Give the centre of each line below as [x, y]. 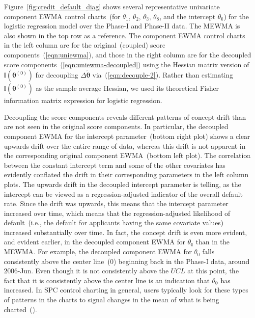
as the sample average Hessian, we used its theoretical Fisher [127, 88]
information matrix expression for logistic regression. [83, 100]
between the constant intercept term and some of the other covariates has [115, 165]
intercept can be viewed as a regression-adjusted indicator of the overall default [123, 194]
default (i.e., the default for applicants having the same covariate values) [114, 223]
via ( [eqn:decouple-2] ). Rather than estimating [163, 75]
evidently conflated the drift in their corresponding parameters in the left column [126, 174]
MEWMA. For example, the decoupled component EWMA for [98, 252]
